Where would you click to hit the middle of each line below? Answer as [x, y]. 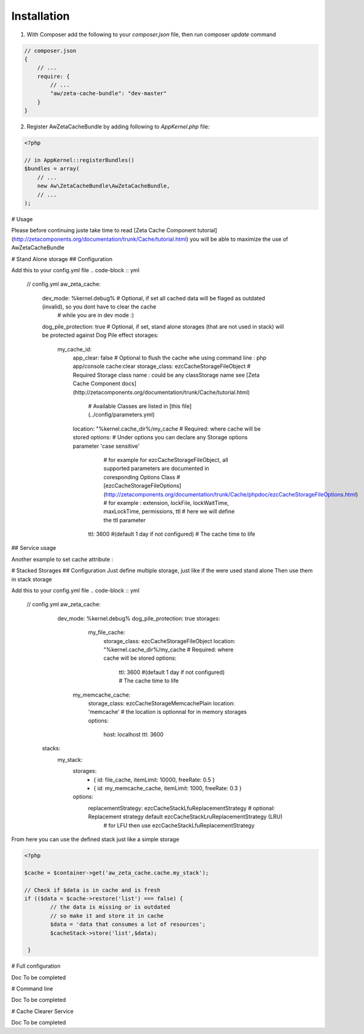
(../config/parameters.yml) [122, 415]
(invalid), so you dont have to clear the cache [99, 307]
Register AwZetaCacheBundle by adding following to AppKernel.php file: [118, 127]
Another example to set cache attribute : [62, 559]
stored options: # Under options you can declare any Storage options [160, 437]
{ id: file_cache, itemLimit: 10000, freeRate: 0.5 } [154, 780]
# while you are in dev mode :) [96, 315]
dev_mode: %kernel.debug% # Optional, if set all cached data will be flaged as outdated [153, 298]
